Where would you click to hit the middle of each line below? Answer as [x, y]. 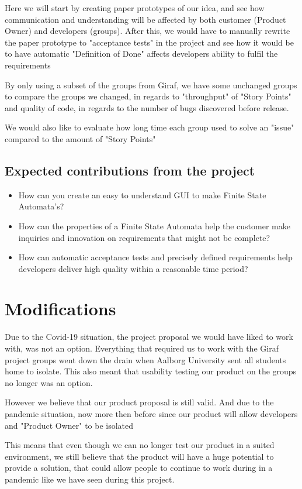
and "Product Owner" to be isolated [69, 425]
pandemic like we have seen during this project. [90, 479]
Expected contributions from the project [130, 170]
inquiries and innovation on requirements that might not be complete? [144, 237]
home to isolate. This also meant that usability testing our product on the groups [151, 371]
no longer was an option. [49, 382]
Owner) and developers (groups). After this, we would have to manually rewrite [147, 31]
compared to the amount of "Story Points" [80, 138]
